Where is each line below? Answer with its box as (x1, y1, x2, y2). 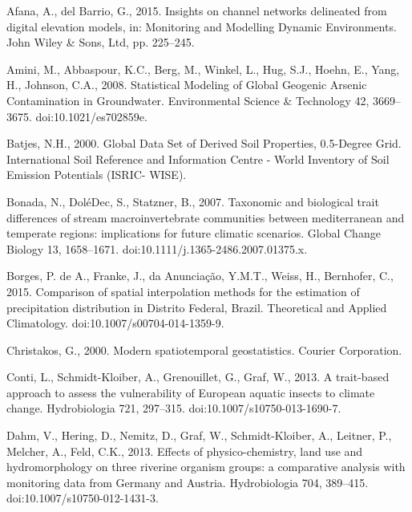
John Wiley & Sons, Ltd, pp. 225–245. (6, 34, 195, 51)
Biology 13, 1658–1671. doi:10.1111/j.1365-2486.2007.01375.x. (6, 240, 308, 257)
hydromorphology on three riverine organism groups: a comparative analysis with (6, 458, 406, 475)
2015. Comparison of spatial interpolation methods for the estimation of (6, 282, 360, 299)
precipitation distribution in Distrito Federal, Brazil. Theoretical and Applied (6, 299, 387, 315)
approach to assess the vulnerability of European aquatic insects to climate (6, 384, 375, 400)
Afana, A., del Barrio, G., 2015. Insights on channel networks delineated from (6, 2, 387, 18)
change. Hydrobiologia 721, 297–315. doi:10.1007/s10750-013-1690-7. (6, 400, 341, 417)
